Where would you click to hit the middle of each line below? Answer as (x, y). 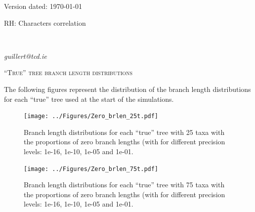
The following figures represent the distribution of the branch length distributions (127, 89)
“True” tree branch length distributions (68, 72)
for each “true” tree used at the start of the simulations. (89, 99)
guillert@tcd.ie (25, 56)
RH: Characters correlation (45, 22)
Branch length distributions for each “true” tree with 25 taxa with (124, 132)
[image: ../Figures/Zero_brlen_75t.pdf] (91, 169)
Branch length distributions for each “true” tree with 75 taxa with (124, 185)
